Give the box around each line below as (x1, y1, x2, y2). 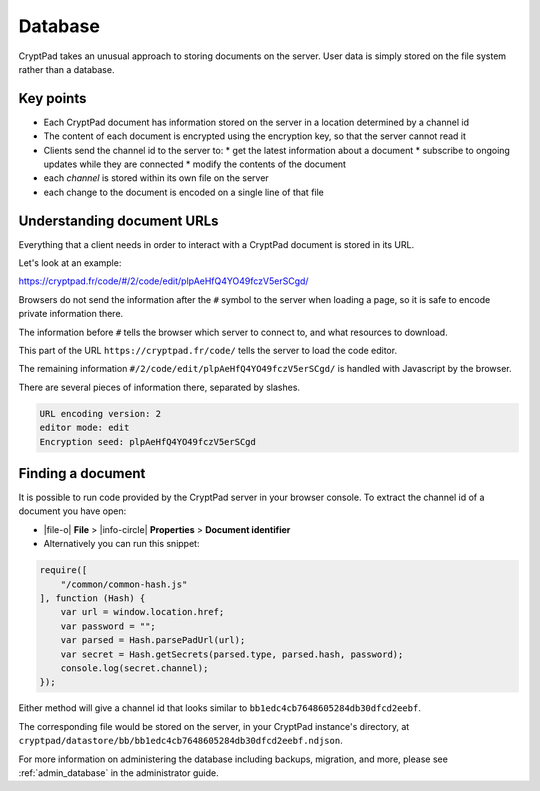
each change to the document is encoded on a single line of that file (43, 186, 325, 198)
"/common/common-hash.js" (60, 578, 188, 590)
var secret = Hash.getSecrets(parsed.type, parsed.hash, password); (60, 648, 404, 660)
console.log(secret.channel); (60, 662, 209, 674)
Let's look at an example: (18, 257, 122, 269)
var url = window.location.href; (60, 606, 225, 618)
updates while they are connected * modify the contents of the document (43, 158, 347, 170)
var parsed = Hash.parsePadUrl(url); (60, 635, 246, 646)
